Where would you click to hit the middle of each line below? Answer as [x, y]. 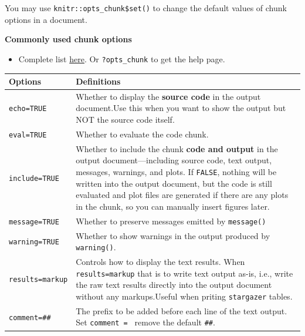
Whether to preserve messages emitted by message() [171, 221]
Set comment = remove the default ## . [145, 322]
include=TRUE [34, 178]
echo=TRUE [28, 109]
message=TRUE [34, 222]
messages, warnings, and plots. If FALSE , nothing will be [176, 171]
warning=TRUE [34, 242]
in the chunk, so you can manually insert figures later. [173, 206]
